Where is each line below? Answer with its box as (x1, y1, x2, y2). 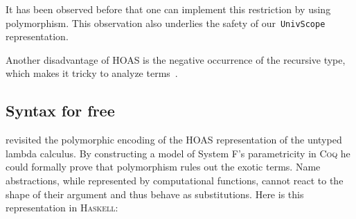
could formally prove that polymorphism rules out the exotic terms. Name (6, 159, 321, 174)
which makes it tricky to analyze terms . (6, 66, 178, 80)
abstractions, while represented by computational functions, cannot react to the (6, 173, 344, 188)
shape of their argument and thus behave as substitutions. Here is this (6, 186, 304, 201)
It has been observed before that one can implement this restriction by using (6, 2, 331, 16)
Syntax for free (6, 100, 115, 121)
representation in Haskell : (6, 200, 118, 215)
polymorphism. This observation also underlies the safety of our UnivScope (6, 15, 326, 30)
